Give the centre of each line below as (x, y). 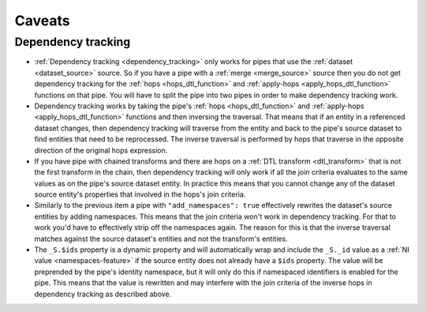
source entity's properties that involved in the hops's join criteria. (140, 194)
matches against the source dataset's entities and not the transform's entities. (161, 239)
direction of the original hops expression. (101, 150)
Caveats (42, 21)
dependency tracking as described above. (103, 294)
